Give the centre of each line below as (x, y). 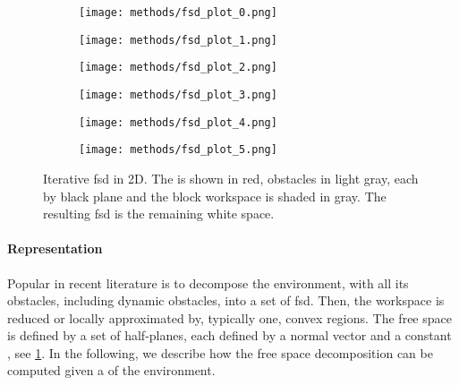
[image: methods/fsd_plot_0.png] (178, 13)
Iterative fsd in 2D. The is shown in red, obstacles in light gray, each (231, 178)
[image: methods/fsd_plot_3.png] (178, 94)
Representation (55, 248)
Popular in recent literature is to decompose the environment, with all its (208, 282)
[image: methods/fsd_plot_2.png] (178, 68)
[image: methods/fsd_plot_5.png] (178, 150)
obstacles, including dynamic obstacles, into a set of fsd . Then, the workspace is (226, 300)
